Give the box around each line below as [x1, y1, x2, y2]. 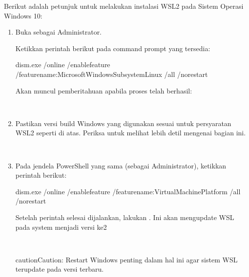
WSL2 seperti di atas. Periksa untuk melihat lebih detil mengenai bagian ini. [15, 128, 246, 138]
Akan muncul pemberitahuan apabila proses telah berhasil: [15, 85, 192, 95]
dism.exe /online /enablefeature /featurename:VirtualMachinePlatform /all [15, 186, 241, 196]
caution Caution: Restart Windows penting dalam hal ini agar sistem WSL [15, 254, 238, 264]
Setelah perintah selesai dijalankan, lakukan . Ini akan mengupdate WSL [15, 212, 234, 222]
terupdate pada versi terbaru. [15, 264, 104, 274]
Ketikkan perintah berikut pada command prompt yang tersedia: [15, 43, 210, 53]
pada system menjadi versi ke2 [15, 222, 107, 232]
